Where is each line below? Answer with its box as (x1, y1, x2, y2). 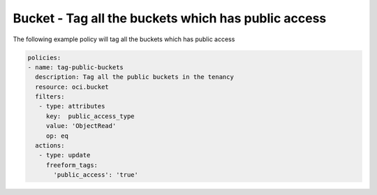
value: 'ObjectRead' (45, 122, 117, 130)
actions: (35, 142, 65, 150)
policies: (27, 53, 61, 62)
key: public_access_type (45, 112, 135, 120)
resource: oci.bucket (35, 82, 110, 91)
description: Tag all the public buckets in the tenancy (35, 73, 234, 81)
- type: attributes (38, 102, 105, 110)
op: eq (45, 131, 69, 140)
